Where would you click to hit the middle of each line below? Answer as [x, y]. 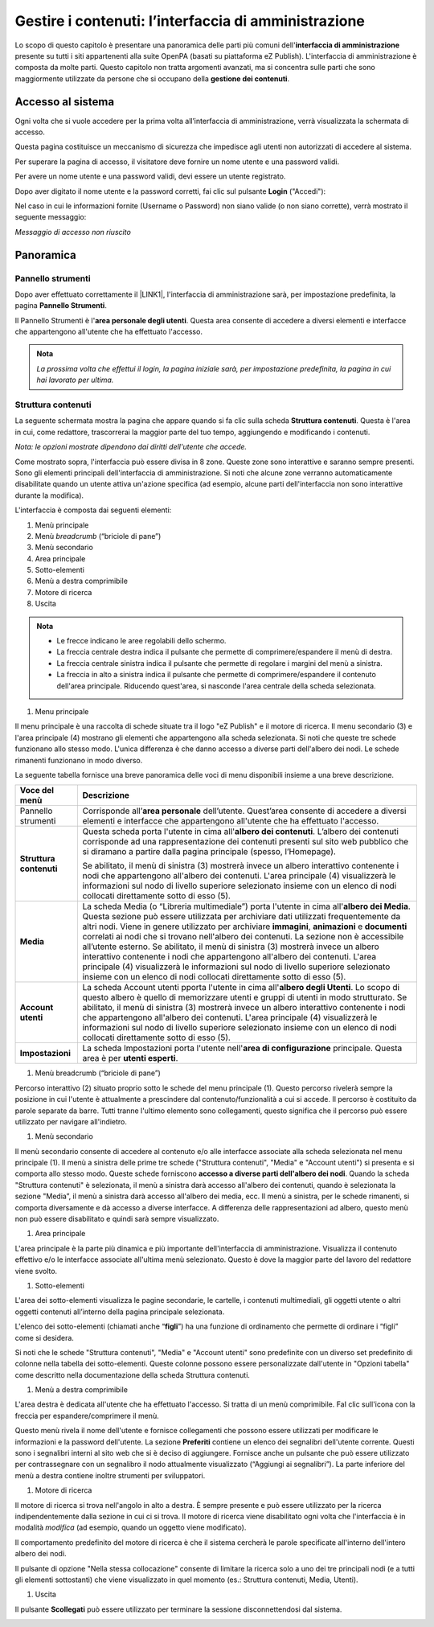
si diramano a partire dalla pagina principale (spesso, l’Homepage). [209, 852]
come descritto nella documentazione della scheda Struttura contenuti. [133, 1374]
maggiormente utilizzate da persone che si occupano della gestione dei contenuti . [152, 78]
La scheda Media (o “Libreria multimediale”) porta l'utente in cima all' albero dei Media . [247, 906]
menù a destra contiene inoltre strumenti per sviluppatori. [110, 1475]
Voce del [37, 791]
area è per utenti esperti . [130, 1058]
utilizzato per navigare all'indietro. [71, 1121]
